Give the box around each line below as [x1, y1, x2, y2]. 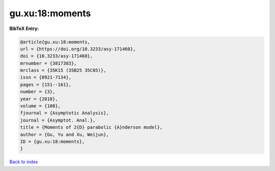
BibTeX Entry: [9, 25, 39, 32]
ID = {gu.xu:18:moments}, [20, 139, 85, 145]
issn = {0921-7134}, [20, 74, 71, 80]
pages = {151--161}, [20, 81, 71, 88]
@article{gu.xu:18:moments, [20, 39, 90, 45]
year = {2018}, [20, 96, 58, 102]
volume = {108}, [20, 103, 61, 109]
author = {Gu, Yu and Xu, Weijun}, [20, 131, 109, 137]
